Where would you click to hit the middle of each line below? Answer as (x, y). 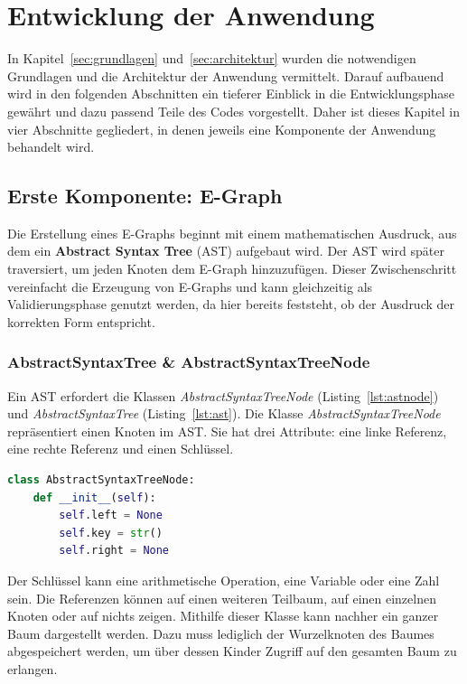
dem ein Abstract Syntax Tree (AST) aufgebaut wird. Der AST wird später (226, 251)
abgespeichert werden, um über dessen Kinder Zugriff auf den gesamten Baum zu (232, 651)
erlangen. (33, 668)
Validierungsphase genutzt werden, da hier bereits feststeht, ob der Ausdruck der (231, 304)
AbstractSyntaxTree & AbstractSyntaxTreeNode (189, 362)
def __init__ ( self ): (94, 497)
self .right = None (114, 551)
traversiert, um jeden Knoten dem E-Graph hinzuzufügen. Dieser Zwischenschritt (232, 269)
